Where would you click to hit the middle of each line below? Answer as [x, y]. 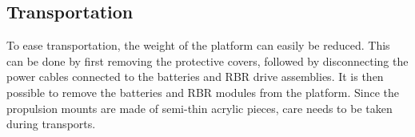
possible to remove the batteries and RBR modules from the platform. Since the [203, 92]
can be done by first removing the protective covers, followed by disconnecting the [207, 60]
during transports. [51, 124]
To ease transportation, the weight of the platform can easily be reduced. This [198, 45]
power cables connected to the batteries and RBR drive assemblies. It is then [195, 77]
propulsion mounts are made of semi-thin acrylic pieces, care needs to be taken [200, 108]
